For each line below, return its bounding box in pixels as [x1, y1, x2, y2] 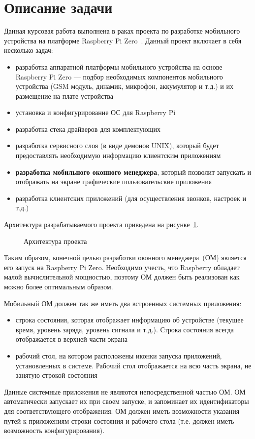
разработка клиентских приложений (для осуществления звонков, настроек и [15, 193, 246, 203]
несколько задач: [4, 45, 53, 55]
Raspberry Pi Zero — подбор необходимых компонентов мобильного [15, 71, 223, 81]
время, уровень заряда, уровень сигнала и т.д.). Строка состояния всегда [15, 324, 234, 334]
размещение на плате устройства [15, 90, 113, 101]
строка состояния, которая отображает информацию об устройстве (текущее [15, 315, 244, 325]
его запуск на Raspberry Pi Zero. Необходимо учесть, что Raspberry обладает [4, 262, 240, 272]
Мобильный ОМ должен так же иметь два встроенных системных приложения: [4, 298, 242, 308]
